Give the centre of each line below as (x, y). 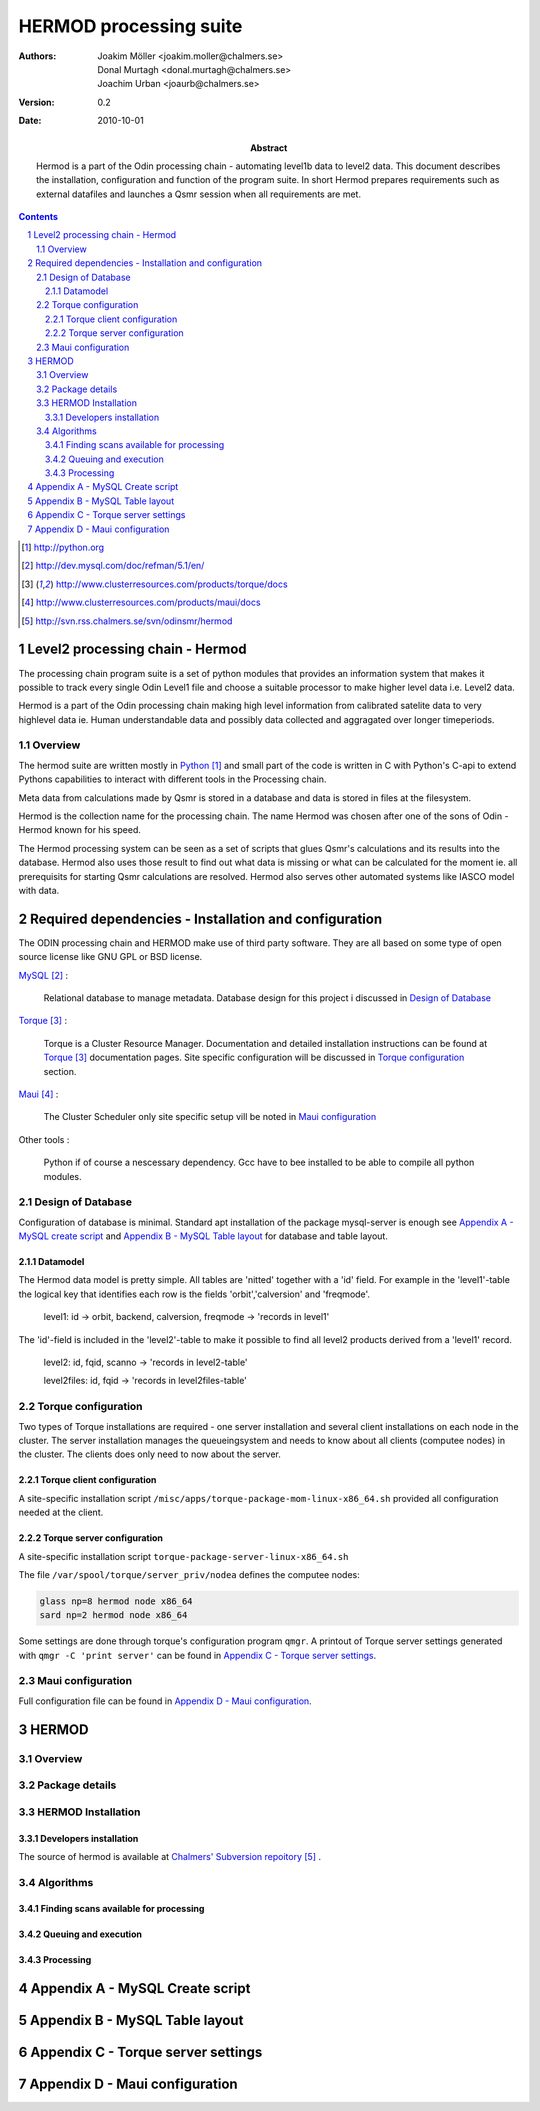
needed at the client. (61, 1512)
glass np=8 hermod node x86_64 (116, 1601)
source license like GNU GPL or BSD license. (110, 957)
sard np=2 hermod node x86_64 (113, 1615)
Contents (38, 217)
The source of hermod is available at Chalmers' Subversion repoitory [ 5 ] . (170, 1856)
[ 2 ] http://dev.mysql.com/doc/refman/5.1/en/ (113, 566)
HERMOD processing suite (130, 26)
